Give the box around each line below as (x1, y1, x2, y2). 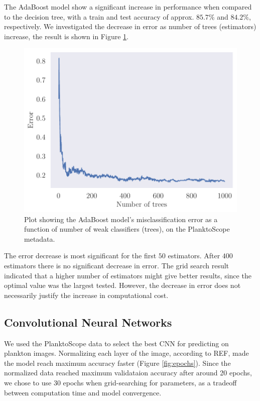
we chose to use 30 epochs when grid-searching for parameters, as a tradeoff (4, 377, 237, 387)
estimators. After (168, 250, 220, 261)
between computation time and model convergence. (4, 387, 162, 397)
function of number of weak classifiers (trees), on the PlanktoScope (24, 224, 230, 234)
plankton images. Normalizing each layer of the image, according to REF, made (4, 348, 249, 358)
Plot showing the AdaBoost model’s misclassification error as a (24, 214, 218, 224)
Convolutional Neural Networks (4, 314, 172, 330)
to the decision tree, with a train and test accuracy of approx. (4, 11, 194, 22)
